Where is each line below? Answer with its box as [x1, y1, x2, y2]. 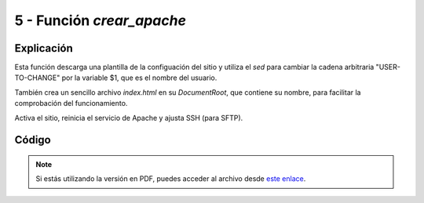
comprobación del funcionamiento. [14, 99, 128, 108]
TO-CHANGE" [14, 73, 60, 82]
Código [14, 133, 51, 147]
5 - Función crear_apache [14, 12, 186, 29]
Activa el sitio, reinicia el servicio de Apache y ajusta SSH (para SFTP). [14, 113, 243, 122]
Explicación [14, 42, 74, 55]
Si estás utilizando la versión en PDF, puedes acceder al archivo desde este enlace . [35, 174, 306, 183]
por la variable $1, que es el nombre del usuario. [61, 73, 217, 82]
